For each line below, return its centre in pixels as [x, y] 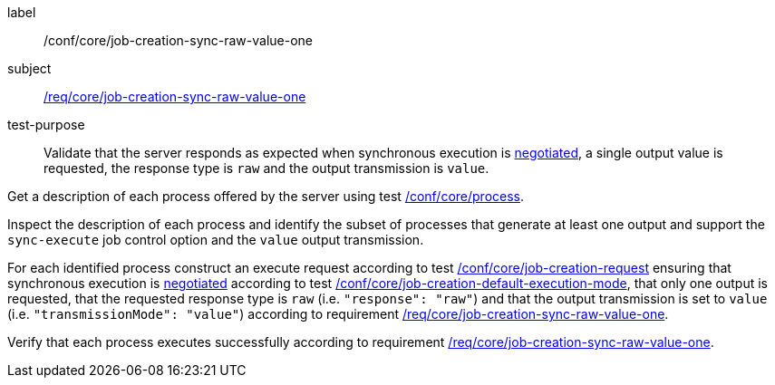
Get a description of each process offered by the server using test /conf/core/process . [266, 196]
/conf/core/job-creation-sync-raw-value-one [179, 40]
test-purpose [46, 125]
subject [29, 68]
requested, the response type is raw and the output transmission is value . [266, 168]
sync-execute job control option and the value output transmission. [216, 240]
